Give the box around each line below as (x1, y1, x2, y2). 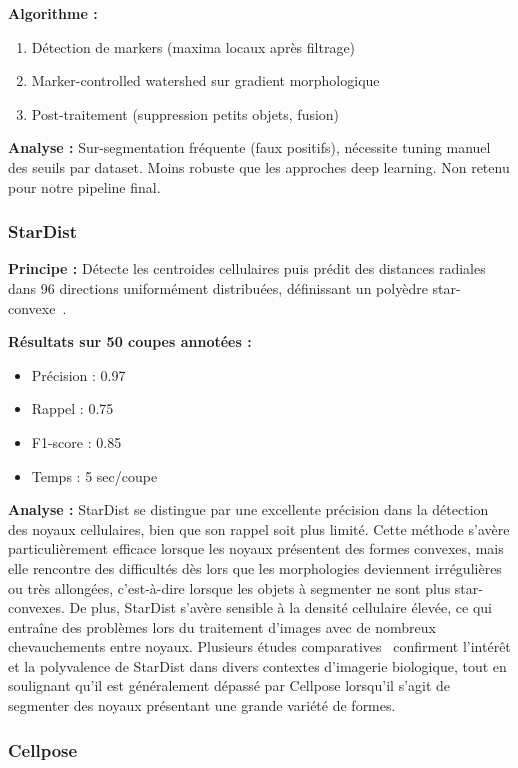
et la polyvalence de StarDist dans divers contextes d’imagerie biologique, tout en (8, 655, 507, 676)
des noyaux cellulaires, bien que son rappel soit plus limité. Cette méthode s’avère (8, 518, 510, 539)
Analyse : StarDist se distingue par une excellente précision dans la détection (8, 499, 489, 520)
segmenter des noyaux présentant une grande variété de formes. (8, 695, 396, 716)
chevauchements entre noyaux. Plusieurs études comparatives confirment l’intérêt (8, 636, 511, 657)
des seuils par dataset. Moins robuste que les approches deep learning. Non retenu (8, 156, 510, 177)
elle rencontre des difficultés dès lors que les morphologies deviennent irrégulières (8, 557, 502, 578)
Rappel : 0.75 (31, 398, 114, 419)
